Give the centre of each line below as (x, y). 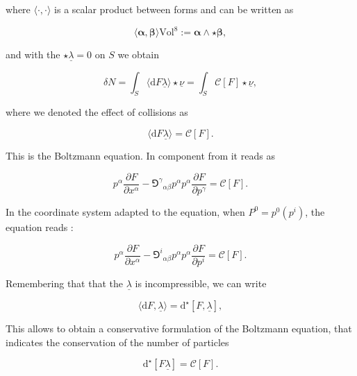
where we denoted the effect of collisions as (97, 112)
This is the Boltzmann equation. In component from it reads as (140, 156)
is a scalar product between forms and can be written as (174, 9)
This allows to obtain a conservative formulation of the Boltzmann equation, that (179, 328)
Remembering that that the (65, 283)
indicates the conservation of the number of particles (117, 342)
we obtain (138, 54)
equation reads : (40, 227)
